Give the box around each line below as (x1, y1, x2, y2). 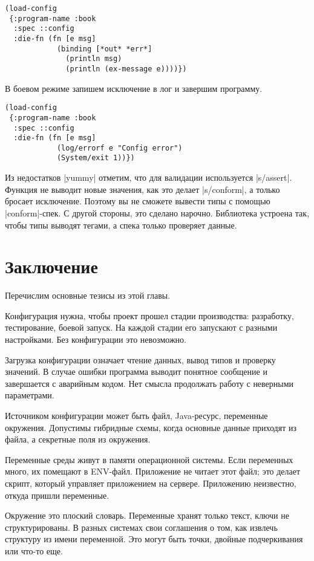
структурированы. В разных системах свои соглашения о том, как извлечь (5, 520, 278, 533)
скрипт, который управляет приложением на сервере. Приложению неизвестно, (5, 476, 296, 489)
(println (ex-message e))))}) (65, 64, 187, 73)
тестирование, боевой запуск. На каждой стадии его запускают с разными (5, 321, 278, 334)
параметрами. (5, 389, 54, 401)
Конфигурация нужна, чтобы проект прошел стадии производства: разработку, (5, 309, 294, 322)
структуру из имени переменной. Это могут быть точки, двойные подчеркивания (5, 533, 303, 545)
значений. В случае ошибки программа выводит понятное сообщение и (5, 365, 267, 378)
